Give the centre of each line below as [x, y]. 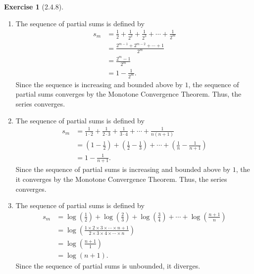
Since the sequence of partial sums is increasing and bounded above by [123, 169]
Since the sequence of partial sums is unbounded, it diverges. [108, 265]
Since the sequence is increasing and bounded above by [99, 84]
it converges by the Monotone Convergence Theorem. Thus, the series [121, 179]
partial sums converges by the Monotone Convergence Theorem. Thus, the [128, 94]
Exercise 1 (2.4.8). [34, 6]
